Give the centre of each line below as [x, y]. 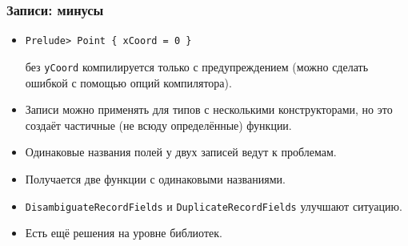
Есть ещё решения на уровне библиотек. [124, 233]
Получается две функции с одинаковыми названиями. [155, 178]
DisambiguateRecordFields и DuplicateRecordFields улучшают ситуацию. [214, 206]
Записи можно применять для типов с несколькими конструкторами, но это [209, 109]
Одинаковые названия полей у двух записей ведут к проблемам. [181, 152]
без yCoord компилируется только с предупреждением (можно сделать [197, 66]
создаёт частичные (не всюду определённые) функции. [158, 125]
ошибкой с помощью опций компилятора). [128, 82]
